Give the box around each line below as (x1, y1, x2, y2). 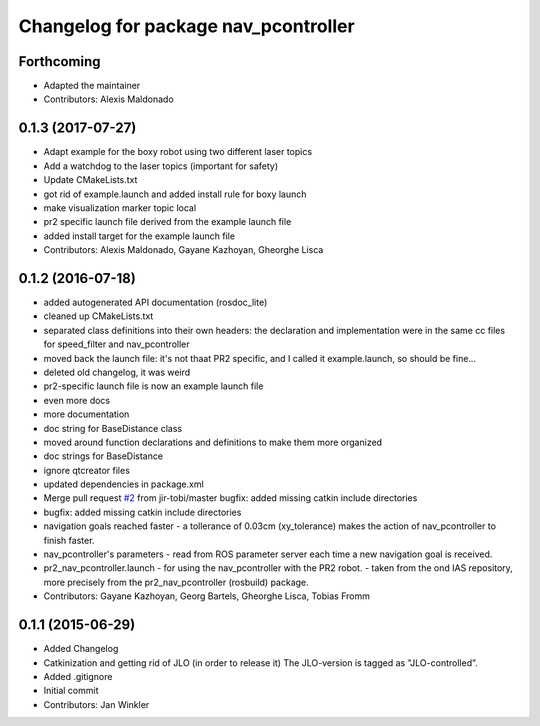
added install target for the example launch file (43, 230, 235, 242)
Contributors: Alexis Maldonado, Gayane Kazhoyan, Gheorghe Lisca (43, 244, 324, 256)
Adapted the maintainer (43, 80, 141, 92)
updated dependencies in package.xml (43, 478, 204, 490)
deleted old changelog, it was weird (43, 366, 191, 378)
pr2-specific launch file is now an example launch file (43, 380, 264, 392)
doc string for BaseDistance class (43, 422, 183, 434)
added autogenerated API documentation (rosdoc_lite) (43, 296, 268, 308)
